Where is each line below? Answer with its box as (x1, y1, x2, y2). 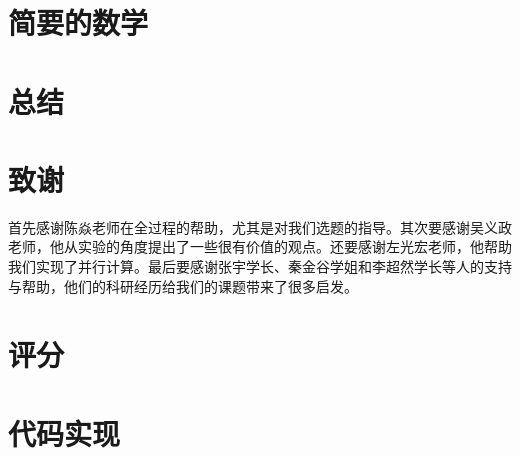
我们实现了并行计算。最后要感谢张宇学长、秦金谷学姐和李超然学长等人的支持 (8, 256, 512, 277)
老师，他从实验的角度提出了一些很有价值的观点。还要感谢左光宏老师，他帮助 (8, 236, 512, 257)
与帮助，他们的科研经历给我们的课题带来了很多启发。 (8, 275, 358, 296)
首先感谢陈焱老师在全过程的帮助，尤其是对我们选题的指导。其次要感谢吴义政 (8, 216, 512, 237)
